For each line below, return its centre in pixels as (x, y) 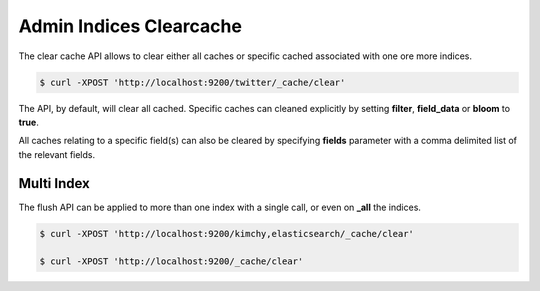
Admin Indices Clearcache (130, 26)
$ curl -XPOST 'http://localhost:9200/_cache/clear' (171, 261)
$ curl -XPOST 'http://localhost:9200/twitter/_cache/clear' (192, 82)
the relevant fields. (57, 154)
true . (28, 122)
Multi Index (54, 183)
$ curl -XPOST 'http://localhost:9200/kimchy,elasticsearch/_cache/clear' (227, 233)
